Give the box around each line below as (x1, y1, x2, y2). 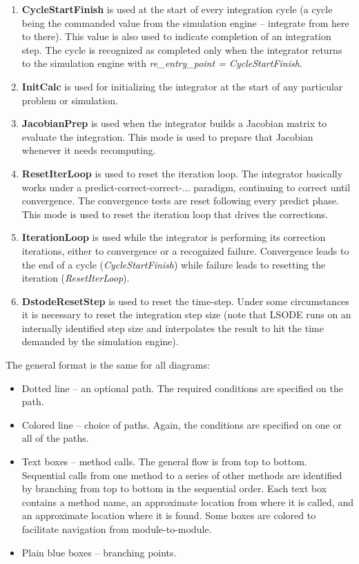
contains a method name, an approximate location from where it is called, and (21, 494, 353, 509)
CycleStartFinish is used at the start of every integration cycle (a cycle (21, 2, 333, 16)
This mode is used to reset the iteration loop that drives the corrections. (21, 206, 328, 221)
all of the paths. (21, 431, 89, 445)
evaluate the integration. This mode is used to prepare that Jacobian (21, 129, 313, 144)
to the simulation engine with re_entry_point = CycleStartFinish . (21, 56, 302, 70)
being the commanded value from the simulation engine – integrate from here (21, 15, 349, 30)
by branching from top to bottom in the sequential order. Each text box (21, 481, 327, 496)
